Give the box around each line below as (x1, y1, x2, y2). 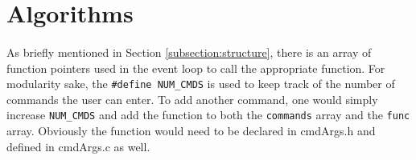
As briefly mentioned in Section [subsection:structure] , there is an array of (6, 43, 372, 60)
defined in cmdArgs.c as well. (6, 138, 150, 154)
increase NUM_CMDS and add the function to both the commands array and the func (6, 106, 410, 123)
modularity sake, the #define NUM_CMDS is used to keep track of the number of (6, 75, 395, 92)
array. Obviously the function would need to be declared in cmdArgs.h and (6, 122, 376, 139)
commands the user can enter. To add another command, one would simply (6, 90, 378, 107)
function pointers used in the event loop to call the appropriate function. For (6, 59, 385, 76)
